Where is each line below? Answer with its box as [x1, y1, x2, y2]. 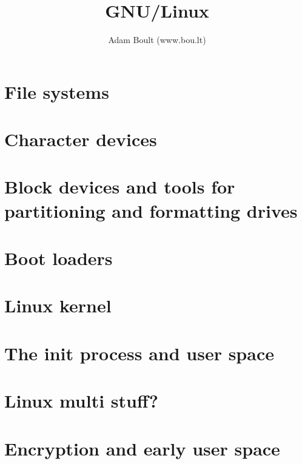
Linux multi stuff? [4, 388, 158, 413]
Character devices [4, 127, 157, 152]
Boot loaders [4, 246, 113, 271]
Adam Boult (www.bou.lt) [108, 33, 206, 46]
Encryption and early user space [4, 435, 280, 460]
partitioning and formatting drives [4, 198, 298, 223]
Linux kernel [4, 293, 112, 318]
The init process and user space [4, 340, 274, 365]
